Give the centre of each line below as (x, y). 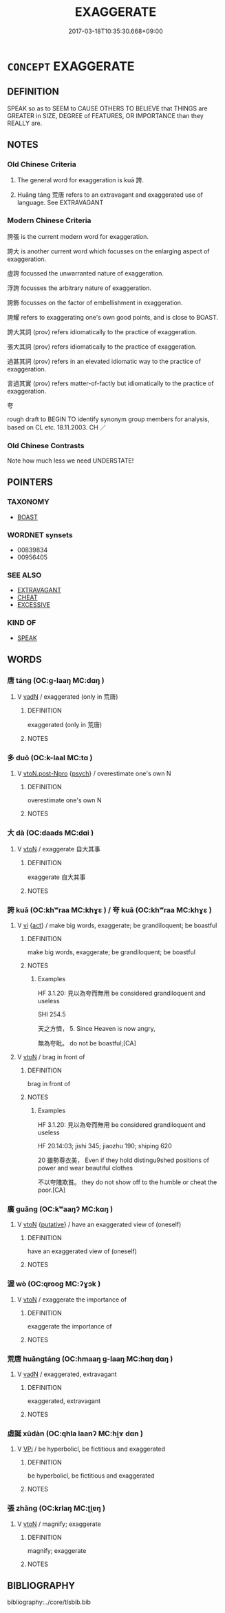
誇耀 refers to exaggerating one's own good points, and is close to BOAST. (113, 317)
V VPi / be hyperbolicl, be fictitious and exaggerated (91, 1449)
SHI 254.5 (52, 1014)
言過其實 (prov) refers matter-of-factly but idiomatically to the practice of (111, 383)
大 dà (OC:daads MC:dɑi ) (51, 833)
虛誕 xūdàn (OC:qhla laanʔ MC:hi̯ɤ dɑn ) (75, 1433)
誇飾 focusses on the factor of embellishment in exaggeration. (95, 302)
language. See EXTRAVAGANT (60, 203)
